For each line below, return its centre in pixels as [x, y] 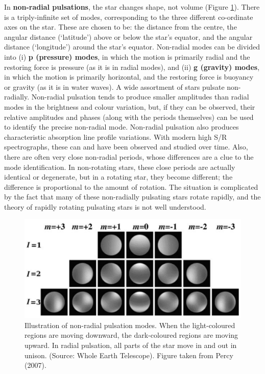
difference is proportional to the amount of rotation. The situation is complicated [131, 186]
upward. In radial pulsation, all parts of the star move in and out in [131, 345]
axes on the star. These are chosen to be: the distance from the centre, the [121, 27]
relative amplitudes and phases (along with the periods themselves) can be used [129, 117]
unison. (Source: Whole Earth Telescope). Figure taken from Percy [129, 355]
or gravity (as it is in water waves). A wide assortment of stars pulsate [114, 86]
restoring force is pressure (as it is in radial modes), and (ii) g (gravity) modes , [132, 67]
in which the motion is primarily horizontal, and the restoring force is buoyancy [129, 77]
